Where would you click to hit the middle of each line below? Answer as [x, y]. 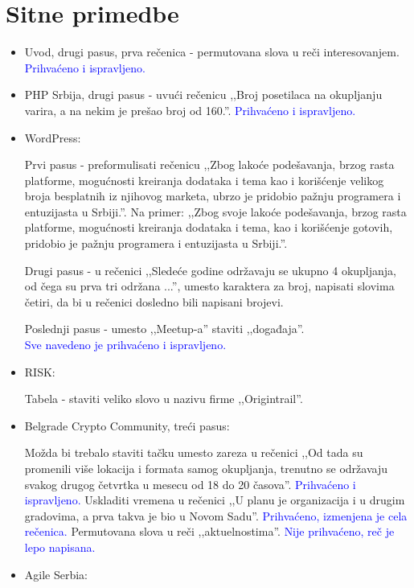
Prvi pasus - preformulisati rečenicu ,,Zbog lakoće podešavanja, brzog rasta [209, 164]
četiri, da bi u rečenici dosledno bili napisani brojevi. [154, 301]
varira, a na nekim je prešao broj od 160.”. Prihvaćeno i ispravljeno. [190, 110]
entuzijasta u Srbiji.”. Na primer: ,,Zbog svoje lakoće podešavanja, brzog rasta [215, 211]
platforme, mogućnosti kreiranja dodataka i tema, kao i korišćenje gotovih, [209, 227]
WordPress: [53, 137]
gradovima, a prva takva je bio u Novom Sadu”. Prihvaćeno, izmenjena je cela [216, 515]
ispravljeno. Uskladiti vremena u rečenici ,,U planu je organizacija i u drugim [215, 500]
